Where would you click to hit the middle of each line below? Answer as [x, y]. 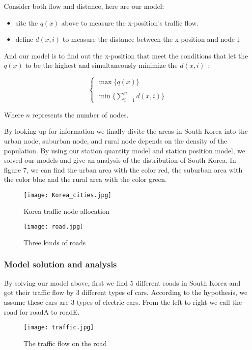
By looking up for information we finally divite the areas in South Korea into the [126, 131]
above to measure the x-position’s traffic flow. [130, 22]
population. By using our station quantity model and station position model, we [125, 150]
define [24, 39]
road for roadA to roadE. [42, 311]
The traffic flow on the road [65, 343]
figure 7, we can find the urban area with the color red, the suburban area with [123, 169]
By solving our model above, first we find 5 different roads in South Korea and [122, 282]
